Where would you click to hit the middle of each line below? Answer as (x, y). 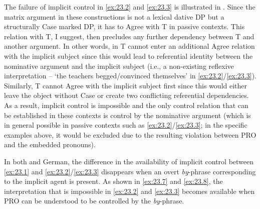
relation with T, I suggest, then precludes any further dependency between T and (129, 36)
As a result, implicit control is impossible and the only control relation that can (126, 105)
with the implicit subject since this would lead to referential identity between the (128, 56)
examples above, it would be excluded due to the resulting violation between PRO (130, 134)
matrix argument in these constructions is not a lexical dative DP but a (114, 16)
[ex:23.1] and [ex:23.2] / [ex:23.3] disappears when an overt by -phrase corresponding (130, 171)
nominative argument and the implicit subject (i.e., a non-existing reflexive (119, 66)
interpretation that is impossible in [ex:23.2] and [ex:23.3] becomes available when (129, 191)
